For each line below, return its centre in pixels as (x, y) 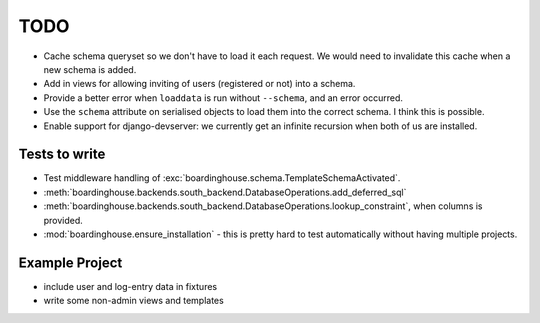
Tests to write (62, 154)
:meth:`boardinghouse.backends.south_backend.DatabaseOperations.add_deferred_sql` (225, 192)
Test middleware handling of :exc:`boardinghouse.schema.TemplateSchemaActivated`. (222, 178)
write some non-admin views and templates (133, 301)
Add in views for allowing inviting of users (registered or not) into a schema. (199, 84)
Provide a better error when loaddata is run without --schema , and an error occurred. (223, 97)
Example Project (70, 262)
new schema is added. (90, 69)
